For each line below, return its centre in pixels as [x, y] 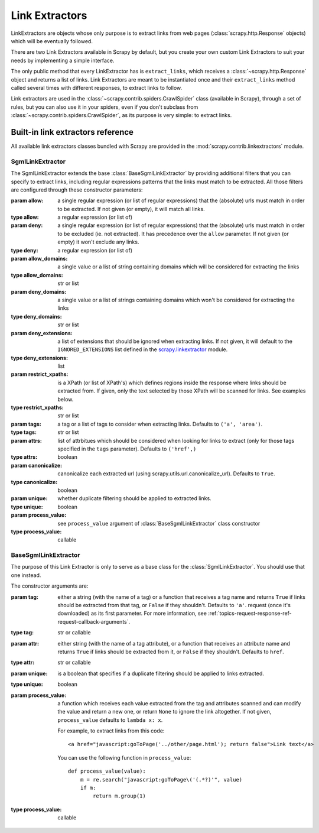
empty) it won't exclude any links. [98, 242]
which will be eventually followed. [52, 41]
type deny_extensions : [39, 358]
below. [66, 399]
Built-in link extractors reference [72, 132]
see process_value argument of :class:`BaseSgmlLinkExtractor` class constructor [159, 523]
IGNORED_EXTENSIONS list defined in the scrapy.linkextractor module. [143, 349]
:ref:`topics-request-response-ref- [250, 613]
